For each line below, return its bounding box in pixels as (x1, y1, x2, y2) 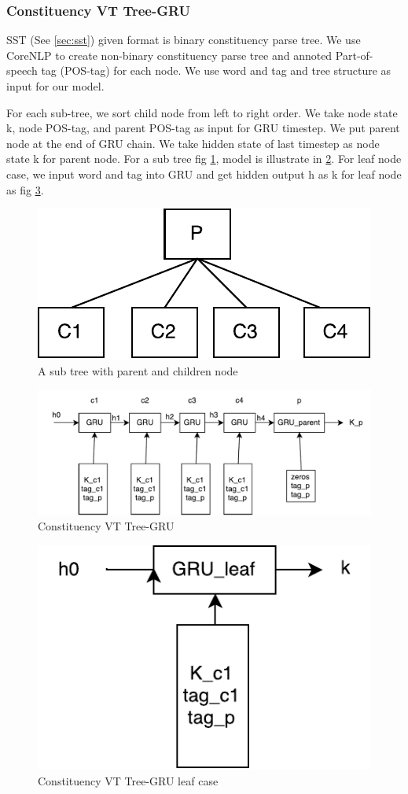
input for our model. (6, 78, 105, 94)
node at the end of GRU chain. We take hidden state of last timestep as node (6, 135, 380, 151)
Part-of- (335, 46, 373, 63)
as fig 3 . (6, 181, 44, 198)
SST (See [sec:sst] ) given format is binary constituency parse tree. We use (6, 31, 361, 48)
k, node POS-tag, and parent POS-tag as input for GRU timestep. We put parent (6, 120, 400, 136)
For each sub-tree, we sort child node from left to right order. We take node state (6, 104, 398, 120)
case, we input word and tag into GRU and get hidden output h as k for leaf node (6, 165, 402, 182)
